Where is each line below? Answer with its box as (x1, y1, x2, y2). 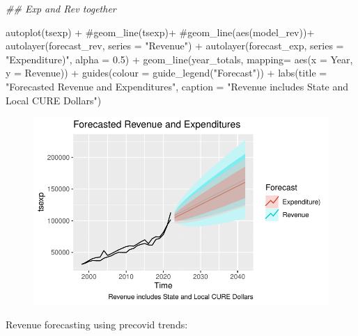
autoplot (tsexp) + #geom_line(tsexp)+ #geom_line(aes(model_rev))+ (6, 24, 315, 39)
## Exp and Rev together (6, 1, 116, 15)
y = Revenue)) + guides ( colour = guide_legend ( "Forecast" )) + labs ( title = (6, 65, 327, 80)
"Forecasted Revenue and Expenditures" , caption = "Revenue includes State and (6, 79, 349, 93)
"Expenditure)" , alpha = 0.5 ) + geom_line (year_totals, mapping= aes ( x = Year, (6, 51, 353, 66)
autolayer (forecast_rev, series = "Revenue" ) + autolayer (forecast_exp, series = (6, 38, 344, 53)
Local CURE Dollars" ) (6, 93, 102, 107)
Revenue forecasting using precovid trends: (6, 317, 188, 331)
